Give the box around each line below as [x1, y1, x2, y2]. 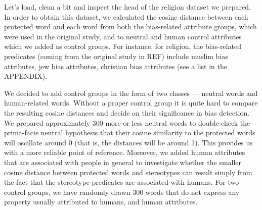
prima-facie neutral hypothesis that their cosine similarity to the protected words [4, 127, 255, 138]
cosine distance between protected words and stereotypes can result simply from [4, 167, 252, 177]
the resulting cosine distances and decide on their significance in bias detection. [4, 107, 250, 118]
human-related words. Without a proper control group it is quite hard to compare [4, 97, 258, 108]
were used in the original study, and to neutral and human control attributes [4, 31, 242, 41]
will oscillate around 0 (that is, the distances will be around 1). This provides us [4, 137, 253, 147]
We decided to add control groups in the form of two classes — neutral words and [4, 87, 258, 98]
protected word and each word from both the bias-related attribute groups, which [4, 21, 257, 32]
